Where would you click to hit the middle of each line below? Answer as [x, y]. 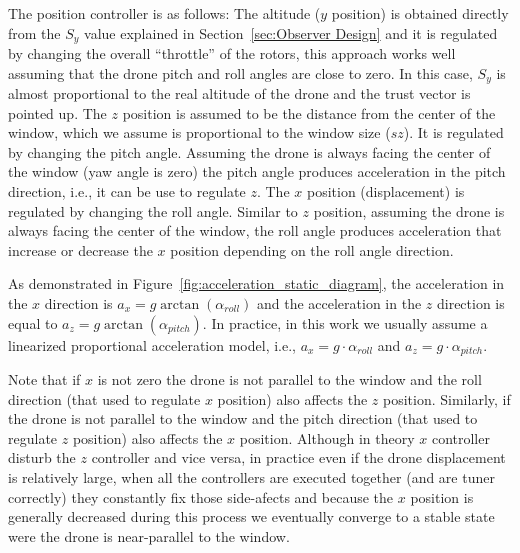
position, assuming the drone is [409, 210]
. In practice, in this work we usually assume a [345, 322]
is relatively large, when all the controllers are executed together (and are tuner [251, 477]
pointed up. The [57, 112]
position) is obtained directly [420, 13]
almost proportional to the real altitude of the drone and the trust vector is [239, 93]
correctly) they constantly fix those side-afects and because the [201, 496]
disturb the [42, 457]
